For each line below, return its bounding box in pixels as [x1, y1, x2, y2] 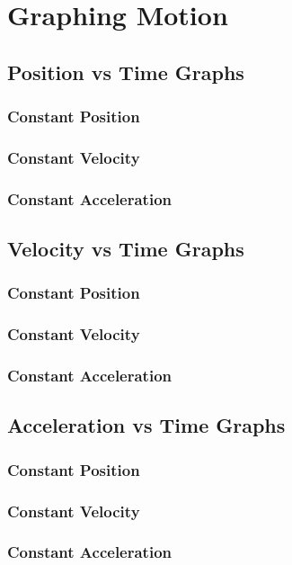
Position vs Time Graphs [7, 58, 244, 85]
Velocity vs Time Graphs [7, 235, 244, 263]
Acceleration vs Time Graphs [7, 411, 286, 439]
